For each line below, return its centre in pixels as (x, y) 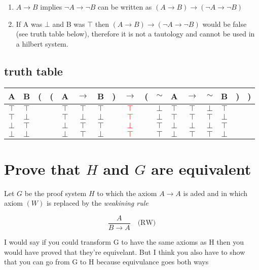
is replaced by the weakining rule (97, 203)
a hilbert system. (42, 43)
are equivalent (201, 168)
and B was (69, 24)
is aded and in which (215, 193)
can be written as (125, 7)
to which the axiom (127, 193)
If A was (29, 24)
